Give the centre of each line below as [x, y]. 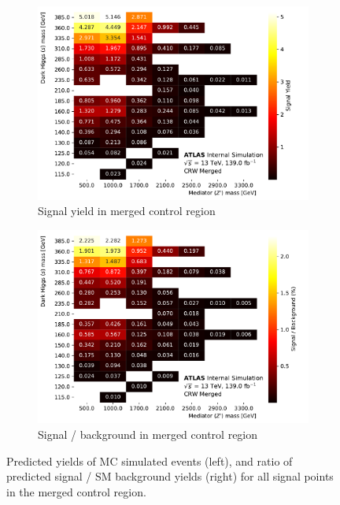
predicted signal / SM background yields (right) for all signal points [170, 476]
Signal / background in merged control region [148, 434]
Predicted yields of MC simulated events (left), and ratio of [150, 460]
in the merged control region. [76, 491]
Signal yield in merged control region [127, 211]
